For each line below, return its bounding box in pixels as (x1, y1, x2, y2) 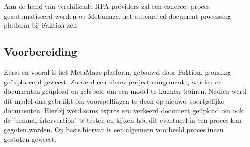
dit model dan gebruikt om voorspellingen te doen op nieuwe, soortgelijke (4, 95, 224, 105)
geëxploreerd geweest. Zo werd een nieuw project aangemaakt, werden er (4, 76, 221, 86)
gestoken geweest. (4, 134, 57, 144)
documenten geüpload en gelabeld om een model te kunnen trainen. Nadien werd (4, 86, 246, 96)
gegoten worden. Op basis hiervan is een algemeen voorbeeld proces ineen (4, 124, 224, 134)
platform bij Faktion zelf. (4, 20, 79, 30)
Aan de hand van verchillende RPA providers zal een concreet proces (4, 1, 210, 11)
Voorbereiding (4, 44, 77, 59)
